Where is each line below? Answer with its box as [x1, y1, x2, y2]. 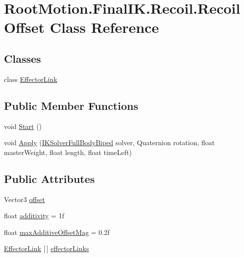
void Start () [4, 121, 42, 131]
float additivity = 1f [4, 210, 64, 221]
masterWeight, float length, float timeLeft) [4, 147, 132, 157]
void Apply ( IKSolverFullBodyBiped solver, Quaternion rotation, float [4, 137, 215, 148]
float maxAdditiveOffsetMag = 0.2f [4, 227, 110, 237]
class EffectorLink [4, 74, 57, 84]
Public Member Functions [4, 98, 138, 113]
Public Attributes [4, 171, 95, 186]
